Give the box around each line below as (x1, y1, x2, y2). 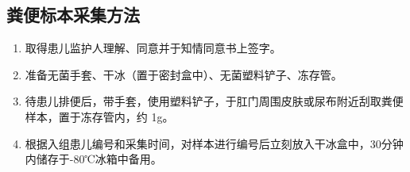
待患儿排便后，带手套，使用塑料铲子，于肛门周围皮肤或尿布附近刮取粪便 (25, 93, 404, 109)
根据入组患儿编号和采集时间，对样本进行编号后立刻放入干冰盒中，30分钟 (25, 135, 404, 151)
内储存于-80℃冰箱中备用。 (25, 151, 162, 167)
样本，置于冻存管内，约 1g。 (25, 108, 174, 124)
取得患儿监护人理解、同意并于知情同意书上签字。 (25, 40, 281, 56)
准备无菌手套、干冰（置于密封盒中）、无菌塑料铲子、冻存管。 (25, 66, 342, 82)
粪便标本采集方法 (6, 2, 140, 27)
